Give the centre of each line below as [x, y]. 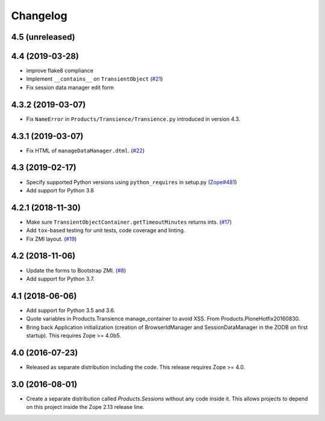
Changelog [39, 16]
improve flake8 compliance [60, 71]
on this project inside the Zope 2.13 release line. [85, 407]
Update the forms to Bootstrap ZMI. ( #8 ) [76, 270]
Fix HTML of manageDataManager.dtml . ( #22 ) [85, 150]
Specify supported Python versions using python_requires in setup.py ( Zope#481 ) [132, 182]
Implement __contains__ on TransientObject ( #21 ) [94, 79]
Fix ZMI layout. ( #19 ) [51, 239]
